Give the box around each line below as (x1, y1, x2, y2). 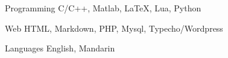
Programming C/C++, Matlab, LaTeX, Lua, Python (5, 2, 201, 14)
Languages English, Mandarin (5, 42, 115, 54)
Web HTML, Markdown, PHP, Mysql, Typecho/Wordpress (5, 22, 223, 34)
